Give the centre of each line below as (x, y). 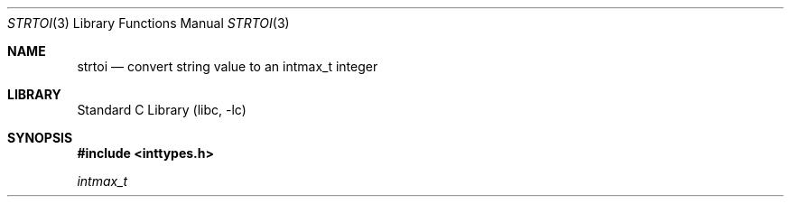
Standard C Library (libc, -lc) (162, 110)
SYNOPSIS (40, 138)
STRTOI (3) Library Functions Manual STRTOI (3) (149, 23)
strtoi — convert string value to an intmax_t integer (228, 66)
